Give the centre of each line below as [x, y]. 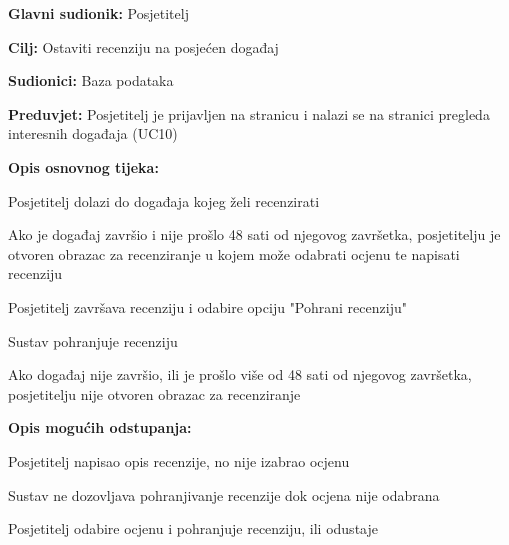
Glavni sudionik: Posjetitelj [98, 13]
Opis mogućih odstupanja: [100, 427]
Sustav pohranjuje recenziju [93, 340]
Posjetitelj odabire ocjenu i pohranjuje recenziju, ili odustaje [193, 528]
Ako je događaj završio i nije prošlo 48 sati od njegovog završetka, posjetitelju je [254, 234]
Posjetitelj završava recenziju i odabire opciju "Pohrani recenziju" [207, 306]
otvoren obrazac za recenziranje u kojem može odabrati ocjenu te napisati [234, 253]
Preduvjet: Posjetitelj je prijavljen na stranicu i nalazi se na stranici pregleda [249, 113]
